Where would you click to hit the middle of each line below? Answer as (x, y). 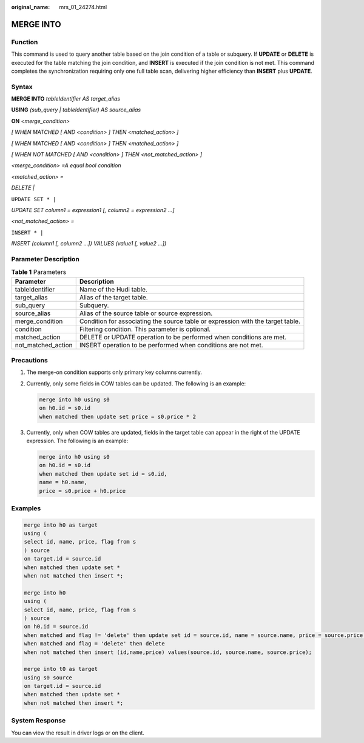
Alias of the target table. (113, 297)
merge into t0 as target (61, 669)
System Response (39, 721)
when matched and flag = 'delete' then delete (94, 644)
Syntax (22, 87)
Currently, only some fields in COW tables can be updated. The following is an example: (136, 383)
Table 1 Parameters (39, 272)
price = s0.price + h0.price (83, 491)
